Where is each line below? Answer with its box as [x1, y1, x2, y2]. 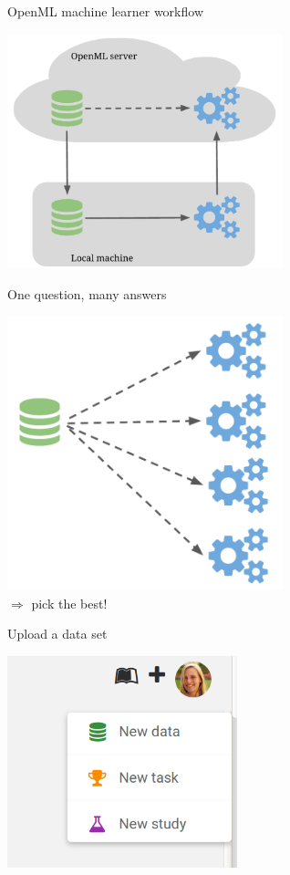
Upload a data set [7, 624, 108, 643]
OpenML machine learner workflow [7, 2, 203, 20]
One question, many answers [7, 284, 167, 303]
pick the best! [31, 593, 108, 612]
